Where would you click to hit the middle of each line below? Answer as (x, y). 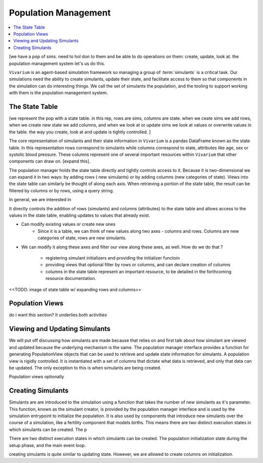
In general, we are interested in (40, 200)
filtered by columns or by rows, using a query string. (61, 190)
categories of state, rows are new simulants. (82, 238)
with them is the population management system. (58, 93)
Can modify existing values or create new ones (68, 224)
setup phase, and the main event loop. (47, 445)
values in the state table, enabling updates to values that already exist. (80, 215)
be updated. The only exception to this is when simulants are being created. (85, 368)
